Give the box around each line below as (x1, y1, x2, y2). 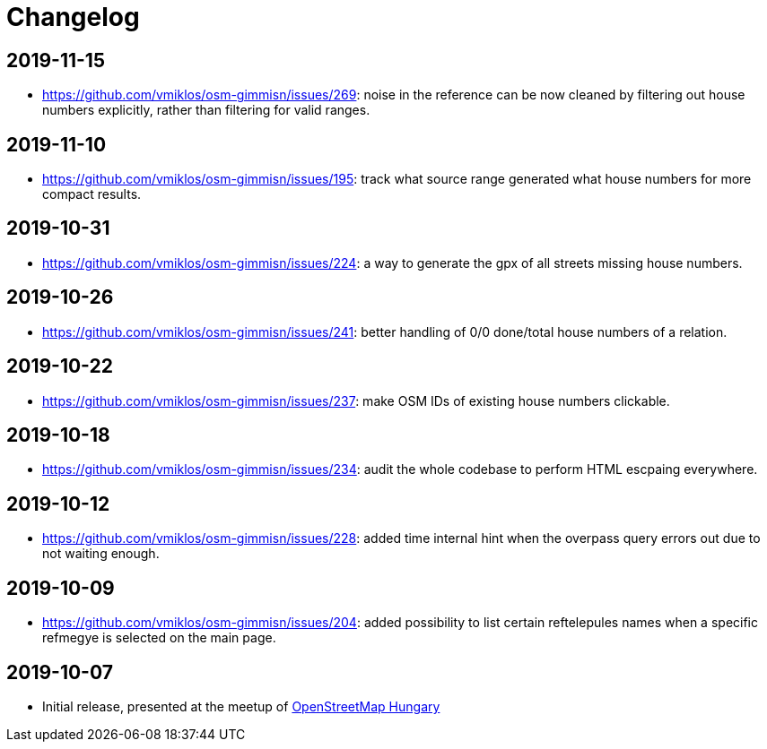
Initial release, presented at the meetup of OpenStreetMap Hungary (42, 698, 440, 714)
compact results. (42, 186, 142, 202)
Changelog (6, 2, 140, 32)
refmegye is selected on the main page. (42, 630, 276, 646)
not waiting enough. (42, 546, 160, 562)
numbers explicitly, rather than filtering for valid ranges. (42, 102, 370, 118)
